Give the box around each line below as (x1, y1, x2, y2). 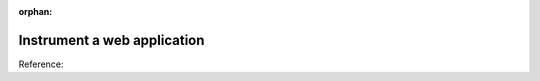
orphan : (18, 6, 53, 17)
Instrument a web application (18, 31, 205, 49)
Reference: (18, 58, 64, 70)
